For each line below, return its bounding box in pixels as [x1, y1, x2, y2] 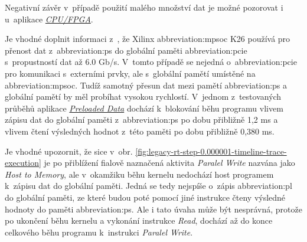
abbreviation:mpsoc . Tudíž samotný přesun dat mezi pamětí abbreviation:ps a [5, 79, 288, 91]
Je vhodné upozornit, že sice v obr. [5, 145, 133, 157]
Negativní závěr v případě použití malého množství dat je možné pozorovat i [5, 1, 283, 13]
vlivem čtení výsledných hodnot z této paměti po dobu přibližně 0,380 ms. [5, 125, 275, 137]
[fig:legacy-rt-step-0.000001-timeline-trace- [135, 145, 287, 157]
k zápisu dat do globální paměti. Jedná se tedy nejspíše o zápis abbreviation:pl [5, 179, 292, 192]
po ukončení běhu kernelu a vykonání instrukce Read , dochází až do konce [5, 214, 273, 227]
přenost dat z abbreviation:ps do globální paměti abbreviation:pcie [5, 44, 247, 56]
